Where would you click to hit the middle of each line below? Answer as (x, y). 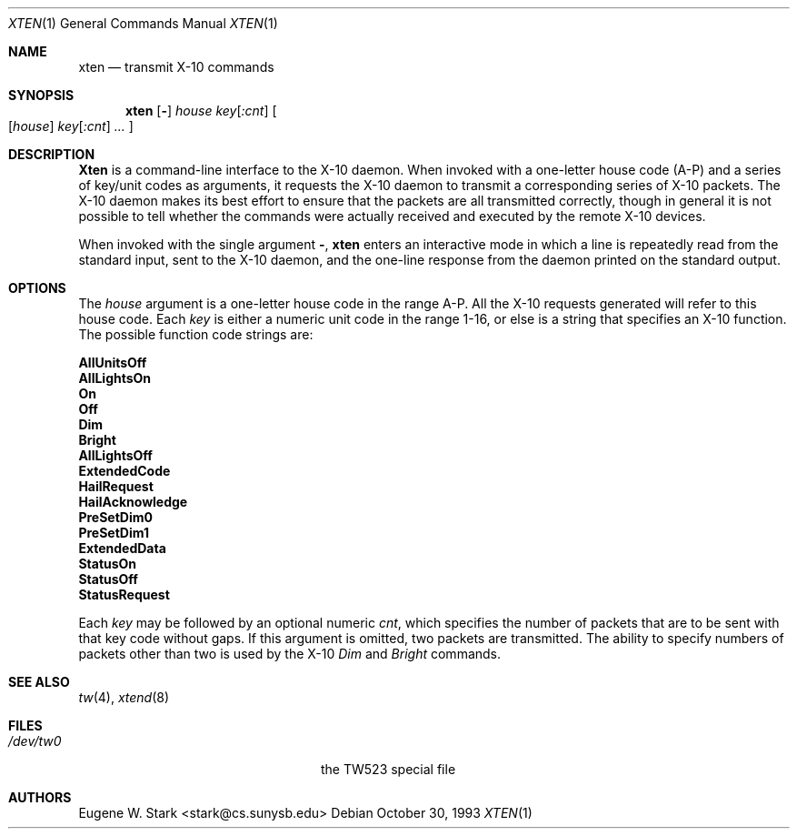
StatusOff (108, 579)
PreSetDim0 (115, 517)
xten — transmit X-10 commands (176, 67)
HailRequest (116, 486)
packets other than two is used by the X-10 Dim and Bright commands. (290, 654)
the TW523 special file (389, 769)
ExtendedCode (125, 471)
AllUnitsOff (113, 363)
